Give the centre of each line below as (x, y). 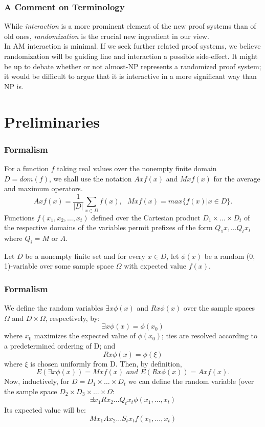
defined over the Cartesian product (146, 217)
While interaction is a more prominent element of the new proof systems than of (130, 26)
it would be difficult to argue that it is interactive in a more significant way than (130, 76)
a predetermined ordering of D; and (60, 345)
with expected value (155, 266)
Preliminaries (52, 121)
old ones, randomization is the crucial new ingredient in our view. (107, 36)
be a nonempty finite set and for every (85, 256)
